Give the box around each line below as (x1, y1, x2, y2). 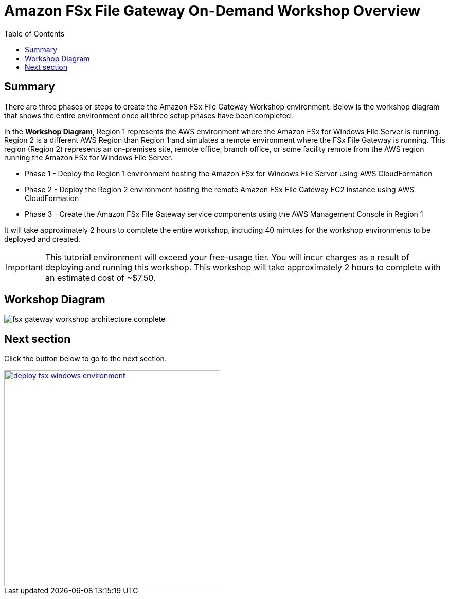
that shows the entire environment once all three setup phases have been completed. (4, 111, 293, 120)
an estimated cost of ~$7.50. (45, 272, 156, 283)
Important (6, 262, 43, 273)
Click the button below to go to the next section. (4, 354, 167, 364)
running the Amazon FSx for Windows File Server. (4, 153, 173, 162)
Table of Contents (4, 29, 65, 38)
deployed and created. (4, 234, 81, 243)
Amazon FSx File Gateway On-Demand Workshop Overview (4, 2, 421, 20)
